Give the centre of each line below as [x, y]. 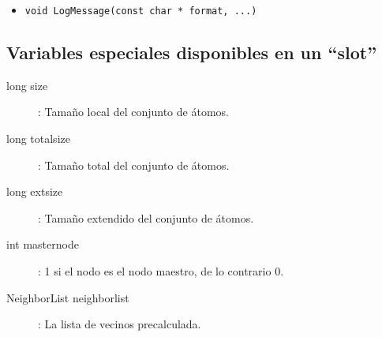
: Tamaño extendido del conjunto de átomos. [146, 217]
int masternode [43, 244]
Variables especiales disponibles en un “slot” [192, 52]
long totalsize [38, 139]
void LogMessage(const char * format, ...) [141, 11]
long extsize [35, 191]
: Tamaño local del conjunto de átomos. [133, 112]
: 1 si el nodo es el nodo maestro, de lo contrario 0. [161, 271]
